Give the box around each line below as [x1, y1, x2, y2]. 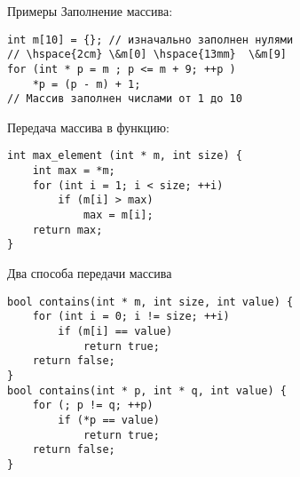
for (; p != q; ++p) [32, 399, 154, 412]
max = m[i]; [83, 209, 154, 222]
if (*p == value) [58, 413, 160, 426]
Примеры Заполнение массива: [7, 2, 173, 20]
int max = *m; [32, 164, 115, 178]
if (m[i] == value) [58, 324, 173, 338]
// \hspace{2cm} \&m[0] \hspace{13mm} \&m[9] [7, 48, 287, 61]
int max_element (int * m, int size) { [7, 149, 242, 163]
